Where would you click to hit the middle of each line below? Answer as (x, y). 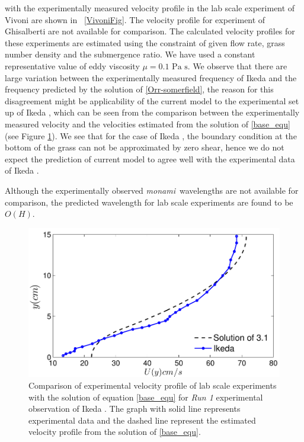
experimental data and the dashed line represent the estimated (142, 420)
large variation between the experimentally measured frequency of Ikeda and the (151, 77)
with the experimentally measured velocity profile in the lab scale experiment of (150, 8)
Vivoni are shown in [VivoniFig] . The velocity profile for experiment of (135, 19)
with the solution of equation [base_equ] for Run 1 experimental (146, 397)
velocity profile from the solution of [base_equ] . (115, 432)
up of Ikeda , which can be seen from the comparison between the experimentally (152, 112)
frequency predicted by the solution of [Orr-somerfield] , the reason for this (139, 89)
